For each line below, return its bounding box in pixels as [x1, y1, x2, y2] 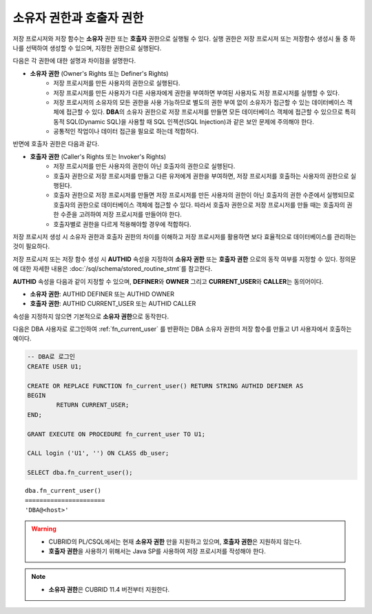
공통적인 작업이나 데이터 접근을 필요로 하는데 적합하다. [53, 127, 199, 136]
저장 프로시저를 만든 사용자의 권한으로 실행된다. [53, 79, 180, 88]
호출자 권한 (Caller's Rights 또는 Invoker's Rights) [30, 152, 167, 161]
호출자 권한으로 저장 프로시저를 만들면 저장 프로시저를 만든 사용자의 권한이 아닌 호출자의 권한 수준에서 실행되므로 [53, 191, 355, 199]
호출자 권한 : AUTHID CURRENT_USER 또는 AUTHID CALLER [30, 300, 196, 308]
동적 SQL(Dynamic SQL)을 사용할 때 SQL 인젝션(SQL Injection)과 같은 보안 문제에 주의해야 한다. [53, 117, 315, 125]
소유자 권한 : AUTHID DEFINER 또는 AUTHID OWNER [30, 289, 175, 298]
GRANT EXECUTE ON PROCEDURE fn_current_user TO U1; [27, 430, 206, 438]
